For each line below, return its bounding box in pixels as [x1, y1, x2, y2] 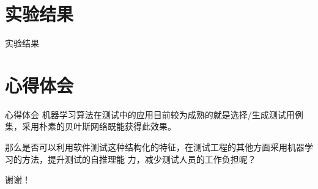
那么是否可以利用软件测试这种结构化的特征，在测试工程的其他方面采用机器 [5, 141, 305, 154]
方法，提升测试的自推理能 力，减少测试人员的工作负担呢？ [21, 152, 256, 165]
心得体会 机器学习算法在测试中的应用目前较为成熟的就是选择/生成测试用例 [5, 108, 303, 120]
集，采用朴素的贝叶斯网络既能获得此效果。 [5, 120, 176, 133]
